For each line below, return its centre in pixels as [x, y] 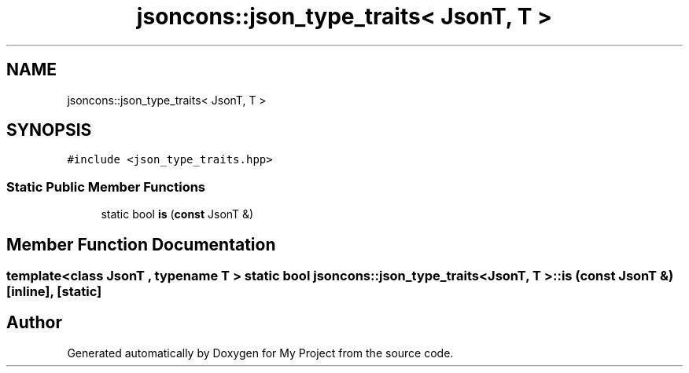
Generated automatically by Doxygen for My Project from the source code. [260, 353]
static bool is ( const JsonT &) [177, 214]
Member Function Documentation [141, 244]
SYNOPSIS [49, 130]
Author [34, 323]
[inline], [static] [54, 292]
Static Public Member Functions [106, 186]
